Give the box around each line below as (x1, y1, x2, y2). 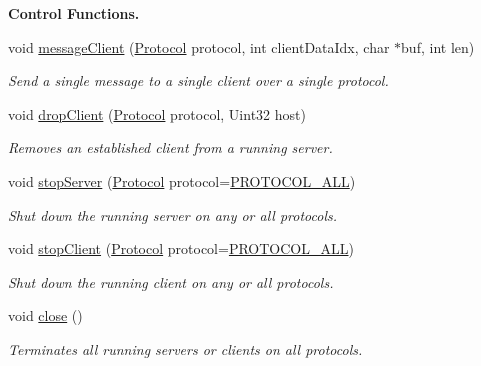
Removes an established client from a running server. (8, 137, 333, 158)
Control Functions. (8, 3, 140, 23)
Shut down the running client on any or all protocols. (8, 271, 334, 292)
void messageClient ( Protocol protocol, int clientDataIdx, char (8, 36, 390, 57)
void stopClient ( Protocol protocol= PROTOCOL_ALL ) (8, 238, 354, 259)
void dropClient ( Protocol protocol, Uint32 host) (8, 103, 306, 124)
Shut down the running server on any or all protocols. (8, 204, 338, 225)
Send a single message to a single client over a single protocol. (8, 70, 389, 91)
